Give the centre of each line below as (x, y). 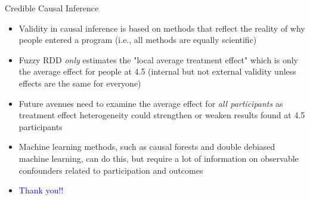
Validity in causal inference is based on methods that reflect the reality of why (162, 28)
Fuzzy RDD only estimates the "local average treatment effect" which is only (158, 59)
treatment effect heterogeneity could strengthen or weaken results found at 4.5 (162, 115)
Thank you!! (41, 190)
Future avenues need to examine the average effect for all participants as (151, 103)
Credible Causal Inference (52, 8)
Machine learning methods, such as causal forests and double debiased (147, 147)
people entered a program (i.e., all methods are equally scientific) (138, 40)
